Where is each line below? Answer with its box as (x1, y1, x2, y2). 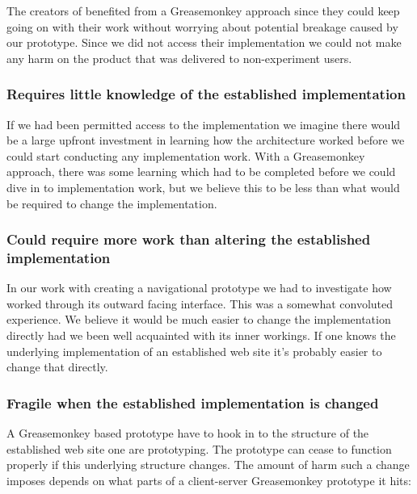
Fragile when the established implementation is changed (6, 392, 379, 412)
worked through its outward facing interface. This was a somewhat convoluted (6, 295, 394, 312)
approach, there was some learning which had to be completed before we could (6, 163, 396, 180)
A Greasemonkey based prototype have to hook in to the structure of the (6, 425, 369, 442)
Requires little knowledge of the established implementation (6, 84, 406, 104)
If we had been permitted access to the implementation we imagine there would (6, 115, 401, 132)
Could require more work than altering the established (6, 229, 371, 249)
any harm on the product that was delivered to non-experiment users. (6, 49, 352, 66)
